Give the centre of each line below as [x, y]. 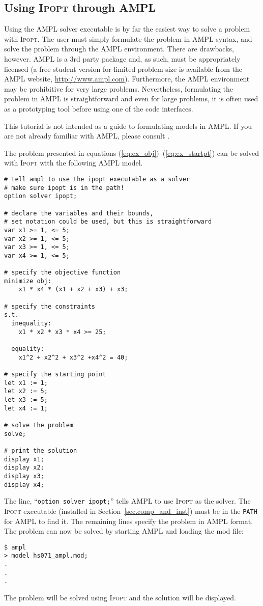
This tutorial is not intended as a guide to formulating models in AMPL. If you [128, 126]
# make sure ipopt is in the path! [64, 188]
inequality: [32, 324]
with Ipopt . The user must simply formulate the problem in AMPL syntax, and [128, 38]
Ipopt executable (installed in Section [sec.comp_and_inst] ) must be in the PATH [131, 511]
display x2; [24, 468]
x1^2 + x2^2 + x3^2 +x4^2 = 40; [73, 357]
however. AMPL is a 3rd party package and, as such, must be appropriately [122, 58]
